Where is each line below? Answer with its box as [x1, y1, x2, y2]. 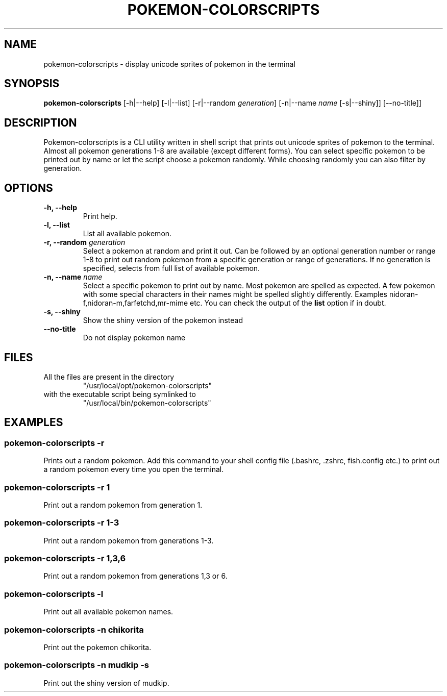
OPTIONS [4, 181, 53, 194]
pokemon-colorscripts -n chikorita [4, 624, 144, 635]
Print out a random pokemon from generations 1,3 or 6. [43, 571, 228, 581]
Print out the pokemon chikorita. [43, 642, 152, 652]
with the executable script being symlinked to [43, 389, 196, 399]
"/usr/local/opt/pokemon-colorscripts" [83, 381, 212, 390]
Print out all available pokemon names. [43, 607, 173, 616]
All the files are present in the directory [43, 372, 175, 381]
